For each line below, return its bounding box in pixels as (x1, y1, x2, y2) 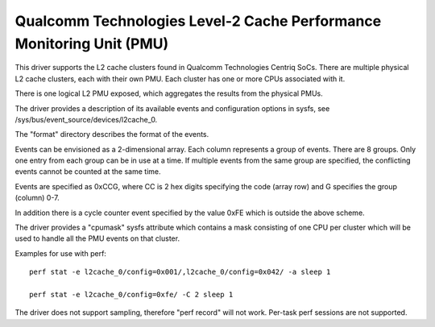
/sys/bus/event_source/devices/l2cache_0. (14, 114, 158, 124)
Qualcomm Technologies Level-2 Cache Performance (14, 12, 382, 30)
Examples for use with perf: (14, 248, 106, 258)
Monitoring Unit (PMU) (14, 35, 169, 52)
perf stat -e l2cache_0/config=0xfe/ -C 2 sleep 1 (29, 290, 234, 299)
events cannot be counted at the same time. (14, 167, 161, 176)
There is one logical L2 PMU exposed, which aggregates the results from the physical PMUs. (14, 89, 324, 98)
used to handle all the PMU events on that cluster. (14, 234, 180, 243)
